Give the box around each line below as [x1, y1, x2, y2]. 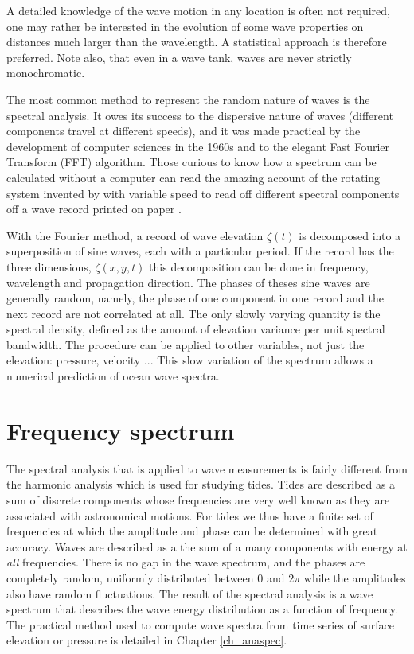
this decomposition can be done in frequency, [149, 258, 369, 274]
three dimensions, [6, 258, 92, 274]
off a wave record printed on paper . [6, 200, 182, 217]
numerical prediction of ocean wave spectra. [6, 368, 220, 384]
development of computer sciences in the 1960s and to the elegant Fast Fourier [6, 138, 390, 154]
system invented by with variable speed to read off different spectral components [6, 185, 400, 201]
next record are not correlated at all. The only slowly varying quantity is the [6, 305, 381, 321]
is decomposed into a [299, 227, 401, 243]
